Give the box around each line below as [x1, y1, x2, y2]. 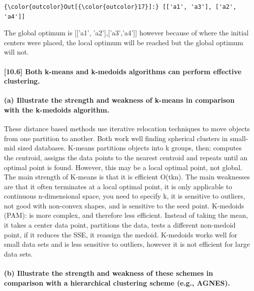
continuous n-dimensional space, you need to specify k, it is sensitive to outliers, [4, 191, 245, 201]
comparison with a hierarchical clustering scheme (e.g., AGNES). [4, 277, 230, 288]
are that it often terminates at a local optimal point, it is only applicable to [4, 181, 232, 191]
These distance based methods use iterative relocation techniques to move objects [4, 123, 250, 134]
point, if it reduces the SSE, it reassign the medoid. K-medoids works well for [4, 229, 238, 239]
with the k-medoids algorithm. [4, 104, 109, 115]
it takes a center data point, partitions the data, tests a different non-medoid [4, 220, 236, 230]
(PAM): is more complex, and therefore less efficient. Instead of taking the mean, [4, 210, 248, 220]
